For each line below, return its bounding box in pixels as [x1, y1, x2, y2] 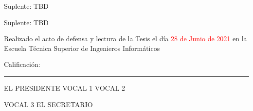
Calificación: [4, 59, 40, 69]
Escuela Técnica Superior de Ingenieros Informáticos [4, 43, 160, 53]
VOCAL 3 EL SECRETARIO [4, 99, 93, 109]
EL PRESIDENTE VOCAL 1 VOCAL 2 [4, 82, 125, 93]
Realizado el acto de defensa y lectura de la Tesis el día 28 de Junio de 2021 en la [4, 33, 247, 44]
